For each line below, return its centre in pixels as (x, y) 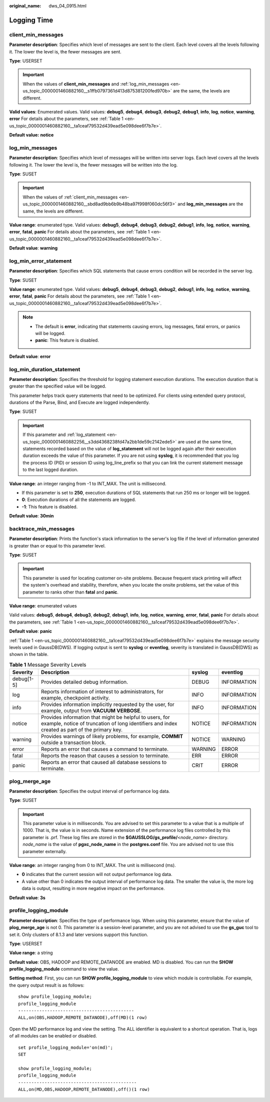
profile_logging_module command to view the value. (64, 969)
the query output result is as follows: (47, 985)
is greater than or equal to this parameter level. (57, 545)
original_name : (25, 6)
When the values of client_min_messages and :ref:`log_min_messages (96, 84)
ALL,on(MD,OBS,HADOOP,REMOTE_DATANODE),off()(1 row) (84, 1089)
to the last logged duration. (50, 469)
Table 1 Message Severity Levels (48, 664)
